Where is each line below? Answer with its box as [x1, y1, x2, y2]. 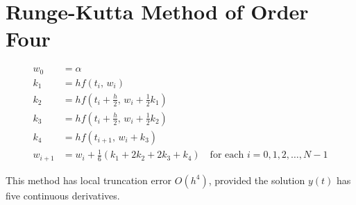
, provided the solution [208, 172, 305, 187]
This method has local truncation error [6, 172, 172, 187]
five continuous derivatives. [6, 188, 120, 202]
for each [210, 150, 244, 161]
